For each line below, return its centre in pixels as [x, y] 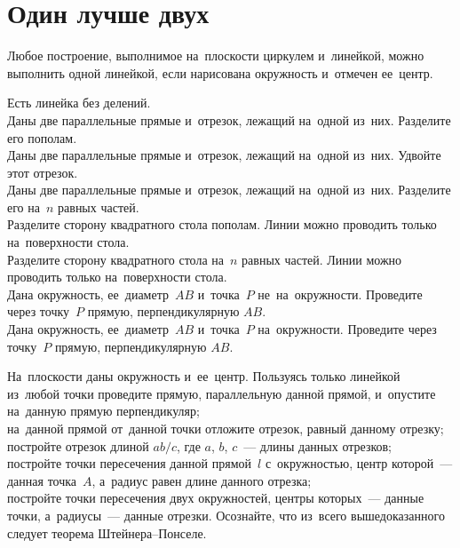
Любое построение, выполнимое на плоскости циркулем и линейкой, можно [216, 56]
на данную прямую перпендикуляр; [103, 411]
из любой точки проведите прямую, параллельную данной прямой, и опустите [222, 393]
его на [24, 206]
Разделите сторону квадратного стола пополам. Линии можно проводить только [222, 224]
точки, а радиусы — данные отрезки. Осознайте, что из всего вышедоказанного [226, 515]
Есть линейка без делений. [79, 103]
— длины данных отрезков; [318, 445]
